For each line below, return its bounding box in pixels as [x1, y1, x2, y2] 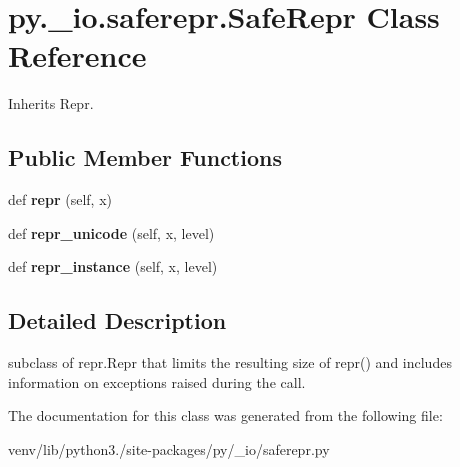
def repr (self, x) [8, 189, 112, 210]
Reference [8, 35, 147, 76]
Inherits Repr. [8, 93, 94, 114]
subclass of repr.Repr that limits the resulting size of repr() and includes [8, 352, 452, 373]
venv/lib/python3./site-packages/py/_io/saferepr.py [8, 438, 330, 459]
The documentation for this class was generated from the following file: [8, 405, 443, 426]
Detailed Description [8, 305, 227, 336]
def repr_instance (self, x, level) [8, 256, 218, 277]
